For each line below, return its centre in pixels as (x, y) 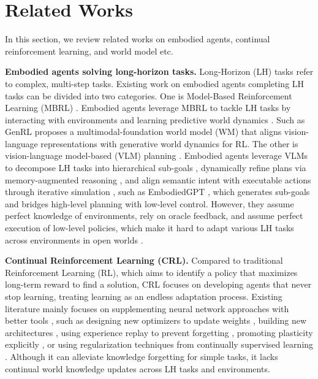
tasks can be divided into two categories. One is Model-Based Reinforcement (149, 95)
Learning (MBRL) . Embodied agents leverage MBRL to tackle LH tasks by (148, 108)
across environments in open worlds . (74, 239)
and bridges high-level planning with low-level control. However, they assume (150, 203)
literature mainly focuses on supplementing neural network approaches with (147, 308)
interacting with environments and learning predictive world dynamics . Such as (155, 119)
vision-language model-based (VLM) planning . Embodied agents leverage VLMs (157, 155)
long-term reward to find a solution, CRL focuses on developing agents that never (158, 284)
